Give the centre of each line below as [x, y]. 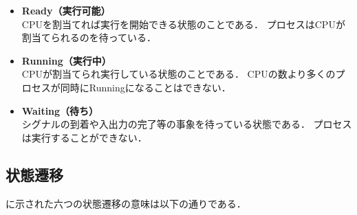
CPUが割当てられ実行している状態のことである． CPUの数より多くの [178, 74]
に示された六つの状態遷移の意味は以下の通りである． [126, 203]
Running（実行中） [66, 60]
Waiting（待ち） [60, 110]
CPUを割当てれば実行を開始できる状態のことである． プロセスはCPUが [183, 24]
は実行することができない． [84, 137]
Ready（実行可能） [66, 10]
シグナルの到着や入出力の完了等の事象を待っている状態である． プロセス [187, 124]
